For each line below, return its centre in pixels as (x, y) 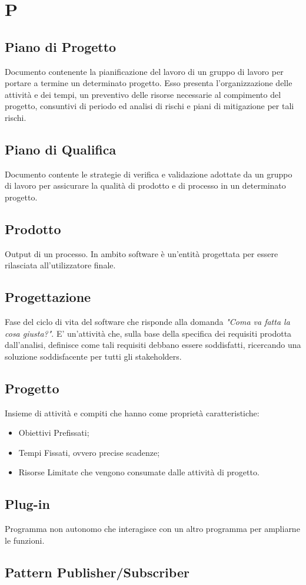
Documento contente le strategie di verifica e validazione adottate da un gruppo (149, 174)
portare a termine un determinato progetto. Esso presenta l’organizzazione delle (149, 83)
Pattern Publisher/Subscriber (97, 572)
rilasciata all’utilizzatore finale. (60, 265)
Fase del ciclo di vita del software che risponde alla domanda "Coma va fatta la (147, 322)
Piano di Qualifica (61, 149)
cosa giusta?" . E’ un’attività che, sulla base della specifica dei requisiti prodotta (148, 333)
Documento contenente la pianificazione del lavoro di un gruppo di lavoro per (144, 71)
